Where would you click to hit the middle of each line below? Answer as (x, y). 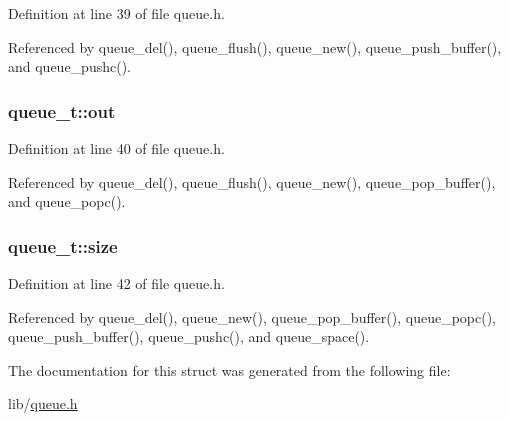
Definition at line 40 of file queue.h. (116, 148)
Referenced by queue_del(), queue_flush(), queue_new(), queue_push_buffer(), (255, 46)
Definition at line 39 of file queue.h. (116, 13)
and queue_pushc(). (69, 66)
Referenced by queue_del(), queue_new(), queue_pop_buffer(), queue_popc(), (252, 316)
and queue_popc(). (67, 201)
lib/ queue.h (43, 403)
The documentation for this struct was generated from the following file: (229, 369)
